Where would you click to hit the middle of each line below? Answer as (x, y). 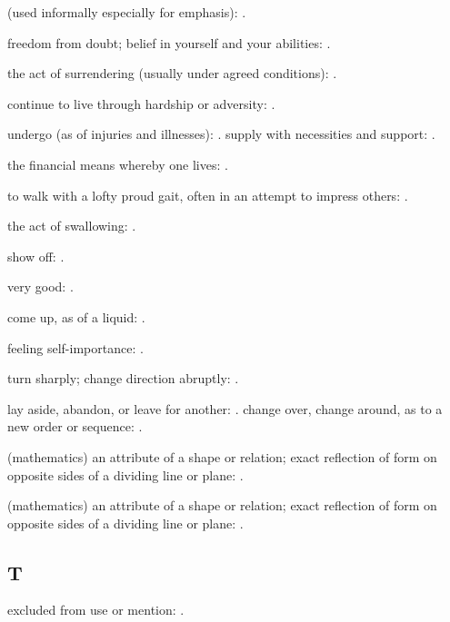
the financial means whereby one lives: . (118, 164)
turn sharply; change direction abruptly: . (123, 378)
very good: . (40, 286)
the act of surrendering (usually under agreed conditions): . (172, 73)
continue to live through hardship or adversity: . (141, 103)
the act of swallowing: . (72, 226)
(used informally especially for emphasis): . (127, 12)
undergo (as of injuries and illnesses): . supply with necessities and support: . (221, 134)
